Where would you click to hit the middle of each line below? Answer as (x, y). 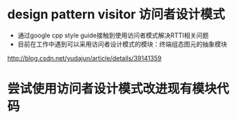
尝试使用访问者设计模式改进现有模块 (112, 89)
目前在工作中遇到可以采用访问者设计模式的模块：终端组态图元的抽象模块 (122, 44)
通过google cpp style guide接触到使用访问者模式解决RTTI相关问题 (113, 35)
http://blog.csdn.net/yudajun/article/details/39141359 (84, 58)
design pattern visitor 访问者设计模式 (116, 14)
